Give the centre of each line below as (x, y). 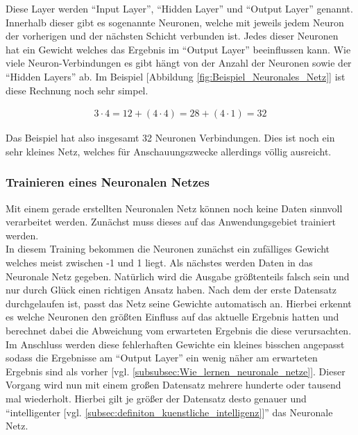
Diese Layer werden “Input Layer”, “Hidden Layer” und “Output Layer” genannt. (179, 8)
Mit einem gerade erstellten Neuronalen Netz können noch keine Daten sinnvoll (174, 208)
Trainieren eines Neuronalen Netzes (108, 182)
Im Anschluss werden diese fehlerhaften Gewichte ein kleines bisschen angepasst (175, 344)
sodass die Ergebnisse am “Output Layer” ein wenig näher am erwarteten (162, 358)
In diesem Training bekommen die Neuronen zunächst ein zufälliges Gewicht (168, 249)
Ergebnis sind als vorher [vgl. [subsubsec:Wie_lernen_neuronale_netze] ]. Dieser (176, 371)
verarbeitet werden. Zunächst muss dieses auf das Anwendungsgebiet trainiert (171, 222)
